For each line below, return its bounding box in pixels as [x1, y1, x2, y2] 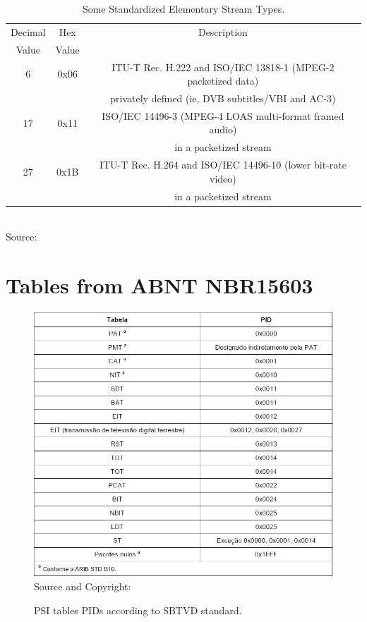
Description [198, 24, 248, 39]
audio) [209, 122, 237, 137]
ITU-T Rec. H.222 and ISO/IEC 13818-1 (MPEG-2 [112, 59, 335, 74]
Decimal [11, 24, 46, 39]
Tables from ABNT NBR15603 [6, 271, 313, 299]
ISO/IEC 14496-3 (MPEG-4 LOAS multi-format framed [102, 108, 344, 123]
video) [210, 171, 236, 185]
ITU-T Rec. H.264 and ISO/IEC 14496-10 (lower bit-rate [99, 157, 347, 172]
